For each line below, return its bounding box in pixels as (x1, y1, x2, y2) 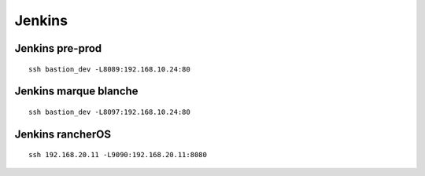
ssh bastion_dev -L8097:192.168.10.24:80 (28, 107, 190, 116)
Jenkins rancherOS (14, 127, 112, 141)
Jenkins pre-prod (14, 42, 102, 55)
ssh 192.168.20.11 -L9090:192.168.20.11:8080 (28, 150, 208, 159)
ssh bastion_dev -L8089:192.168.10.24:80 (28, 64, 190, 74)
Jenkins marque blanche (14, 85, 139, 98)
